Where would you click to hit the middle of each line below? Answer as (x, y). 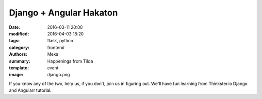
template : (19, 67)
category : (19, 47)
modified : (19, 33)
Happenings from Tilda (70, 61)
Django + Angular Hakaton (64, 13)
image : (16, 75)
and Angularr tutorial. (30, 90)
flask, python (60, 41)
